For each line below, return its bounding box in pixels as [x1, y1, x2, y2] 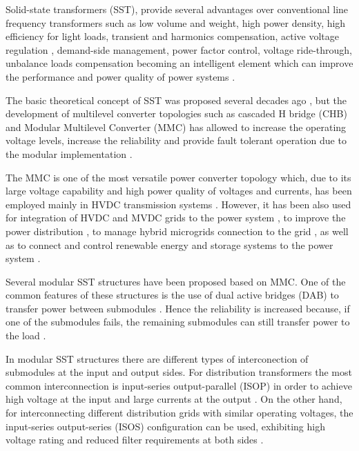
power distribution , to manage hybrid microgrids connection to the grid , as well [6, 223, 349, 238]
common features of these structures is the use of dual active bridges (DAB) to [6, 288, 339, 302]
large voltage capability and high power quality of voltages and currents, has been [6, 183, 352, 198]
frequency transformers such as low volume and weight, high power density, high [6, 15, 346, 30]
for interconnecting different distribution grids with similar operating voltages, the [6, 405, 353, 420]
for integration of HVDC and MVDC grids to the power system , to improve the [6, 210, 346, 225]
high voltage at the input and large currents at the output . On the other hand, [6, 392, 342, 406]
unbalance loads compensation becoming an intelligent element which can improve [6, 56, 353, 70]
